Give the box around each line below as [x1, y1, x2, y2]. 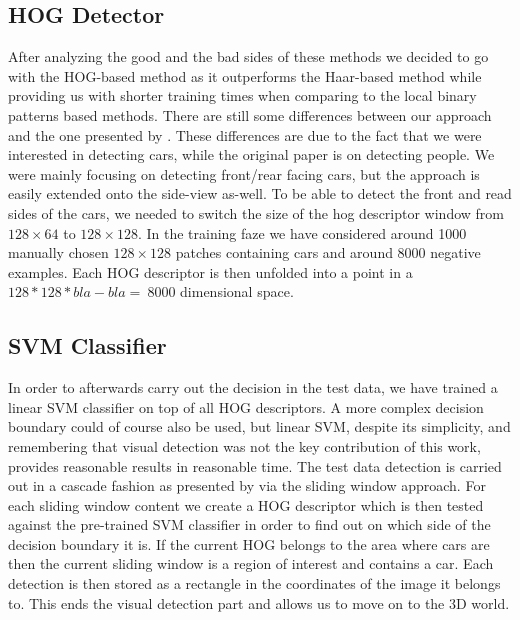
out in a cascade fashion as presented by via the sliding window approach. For [8, 475, 486, 496]
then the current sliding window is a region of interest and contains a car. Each [8, 553, 494, 574]
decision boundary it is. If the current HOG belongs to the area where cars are [8, 533, 490, 554]
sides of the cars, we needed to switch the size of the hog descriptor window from [8, 202, 504, 223]
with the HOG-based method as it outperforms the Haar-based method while [8, 65, 482, 86]
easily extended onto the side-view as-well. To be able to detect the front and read [8, 183, 512, 204]
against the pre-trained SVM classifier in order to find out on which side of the [8, 514, 491, 535]
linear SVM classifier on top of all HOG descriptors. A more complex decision [8, 396, 484, 417]
